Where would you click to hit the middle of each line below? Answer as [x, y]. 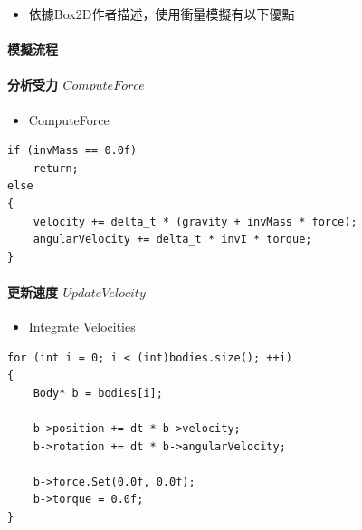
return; [56, 168]
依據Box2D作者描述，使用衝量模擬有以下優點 [162, 14]
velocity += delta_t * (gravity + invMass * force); [195, 222]
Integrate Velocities [82, 327]
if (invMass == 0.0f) [72, 151]
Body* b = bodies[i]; [98, 393]
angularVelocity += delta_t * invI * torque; [172, 240]
